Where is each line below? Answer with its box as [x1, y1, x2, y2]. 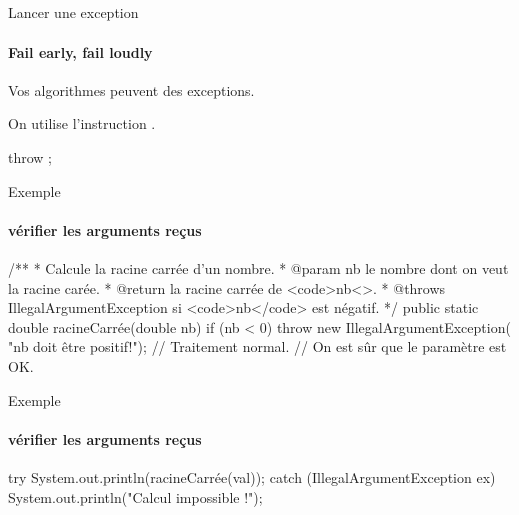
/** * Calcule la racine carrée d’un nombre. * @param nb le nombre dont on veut [8, 257, 509, 278]
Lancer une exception [8, 2, 139, 23]
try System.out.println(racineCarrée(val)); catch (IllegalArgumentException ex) [8, 466, 496, 487]
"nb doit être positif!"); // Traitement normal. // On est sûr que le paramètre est [8, 336, 507, 357]
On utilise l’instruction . [8, 113, 156, 134]
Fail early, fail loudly [8, 41, 153, 62]
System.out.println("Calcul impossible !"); [8, 486, 263, 507]
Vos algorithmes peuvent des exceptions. [8, 79, 255, 100]
